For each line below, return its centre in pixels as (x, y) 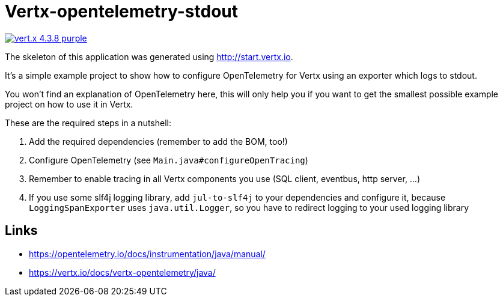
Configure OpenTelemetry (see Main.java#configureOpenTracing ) (169, 160)
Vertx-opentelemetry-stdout (121, 11)
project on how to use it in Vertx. (69, 104)
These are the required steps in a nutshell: (88, 123)
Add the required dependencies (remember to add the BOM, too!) (158, 141)
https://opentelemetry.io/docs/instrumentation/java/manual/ (147, 254)
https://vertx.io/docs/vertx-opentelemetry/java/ (122, 272)
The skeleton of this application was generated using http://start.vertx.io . (149, 56)
